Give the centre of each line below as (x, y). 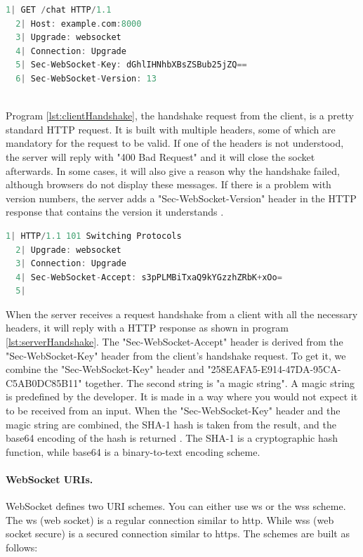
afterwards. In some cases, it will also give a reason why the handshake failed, (173, 170)
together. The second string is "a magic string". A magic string (220, 382)
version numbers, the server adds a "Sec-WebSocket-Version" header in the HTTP (181, 198)
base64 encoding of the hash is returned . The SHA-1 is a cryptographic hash (172, 438)
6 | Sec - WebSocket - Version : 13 (86, 78)
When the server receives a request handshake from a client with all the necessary (182, 314)
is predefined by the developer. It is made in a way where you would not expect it (182, 397)
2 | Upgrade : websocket (68, 250)
